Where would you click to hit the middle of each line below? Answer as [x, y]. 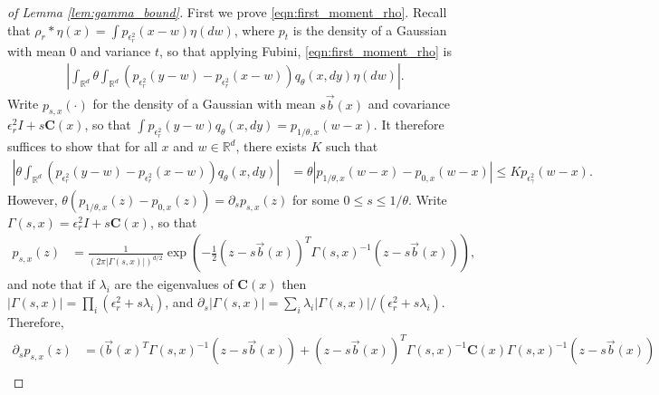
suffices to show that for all [82, 146]
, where [254, 29]
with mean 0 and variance [79, 50]
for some [316, 199]
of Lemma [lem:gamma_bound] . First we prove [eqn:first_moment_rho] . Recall [227, 12]
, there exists [271, 146]
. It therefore [409, 125]
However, [33, 199]
